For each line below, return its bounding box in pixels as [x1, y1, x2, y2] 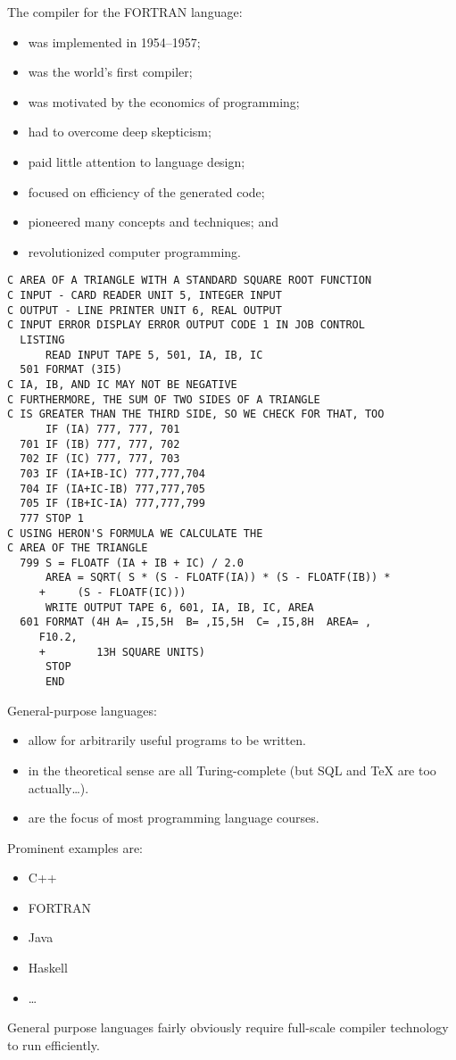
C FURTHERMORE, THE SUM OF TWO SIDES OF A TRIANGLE [7, 393, 320, 406]
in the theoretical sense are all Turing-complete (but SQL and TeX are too [28, 760, 436, 779]
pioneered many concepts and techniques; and [28, 212, 278, 231]
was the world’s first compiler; [28, 62, 193, 81]
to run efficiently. [7, 1035, 100, 1054]
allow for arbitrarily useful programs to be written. [28, 731, 306, 749]
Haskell [28, 958, 68, 977]
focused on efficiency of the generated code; [28, 182, 265, 201]
